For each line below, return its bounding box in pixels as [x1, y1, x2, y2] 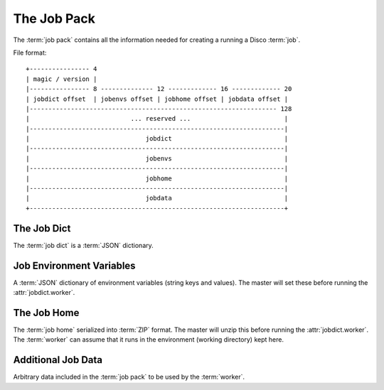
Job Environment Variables [13, 259, 136, 271]
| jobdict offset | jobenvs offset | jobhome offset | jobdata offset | [26, 94, 289, 103]
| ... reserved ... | [26, 114, 289, 123]
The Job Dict [13, 222, 71, 234]
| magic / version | [26, 75, 97, 83]
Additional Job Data [13, 354, 103, 366]
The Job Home [13, 306, 80, 319]
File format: [13, 48, 47, 57]
